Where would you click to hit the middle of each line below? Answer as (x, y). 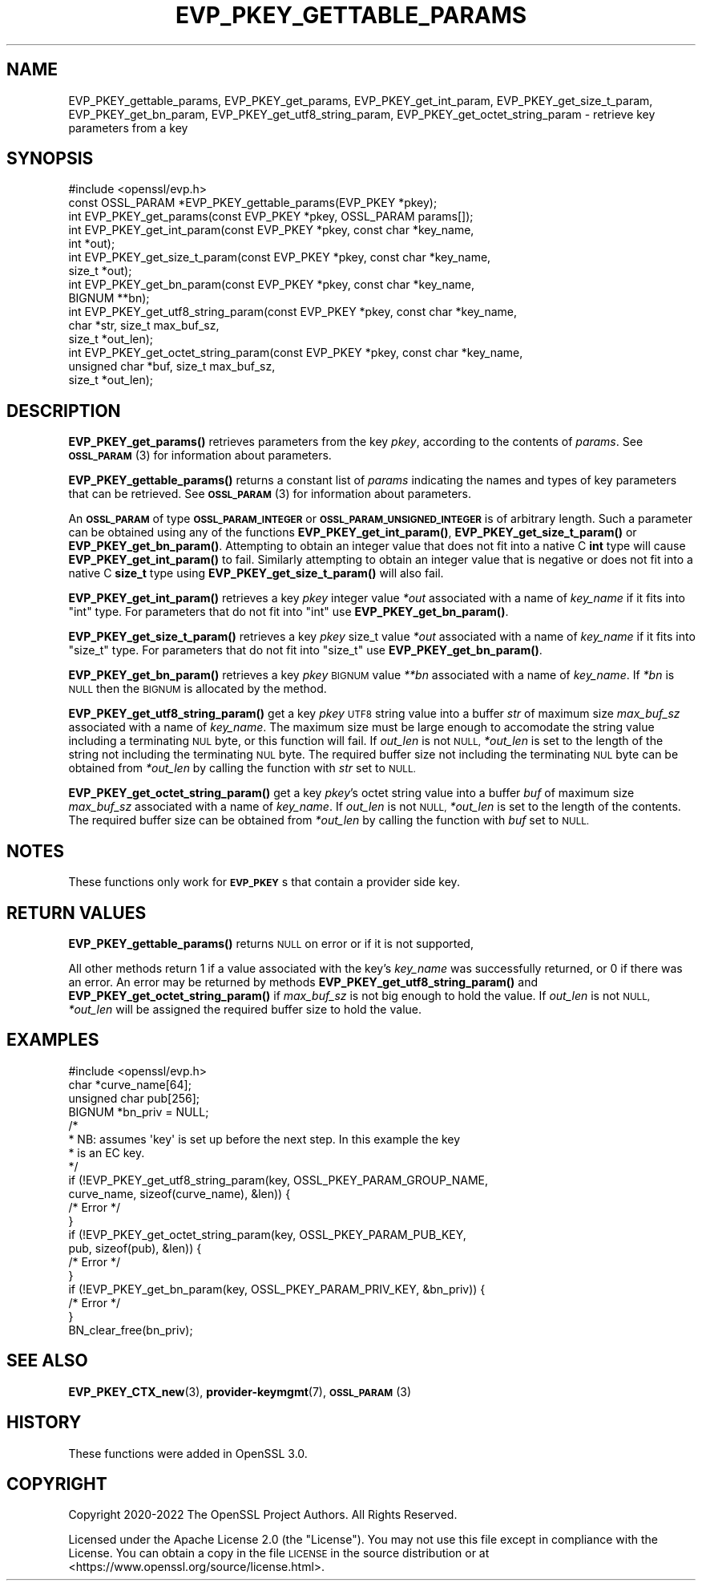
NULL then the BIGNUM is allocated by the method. (198, 689)
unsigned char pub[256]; (134, 1098)
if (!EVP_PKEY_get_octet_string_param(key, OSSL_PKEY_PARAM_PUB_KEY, (267, 1234)
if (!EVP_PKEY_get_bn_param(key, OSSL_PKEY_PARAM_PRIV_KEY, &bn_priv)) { (277, 1289)
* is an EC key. (107, 1152)
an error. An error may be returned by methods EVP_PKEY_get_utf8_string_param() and (303, 982)
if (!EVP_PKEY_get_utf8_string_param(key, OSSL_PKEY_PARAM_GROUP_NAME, (278, 1180)
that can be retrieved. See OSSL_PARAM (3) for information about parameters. (270, 494)
